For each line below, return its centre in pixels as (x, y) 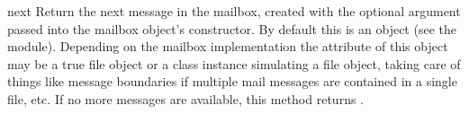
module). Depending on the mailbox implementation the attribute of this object (228, 46)
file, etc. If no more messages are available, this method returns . (185, 98)
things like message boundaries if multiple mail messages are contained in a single (232, 81)
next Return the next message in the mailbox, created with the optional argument (234, 11)
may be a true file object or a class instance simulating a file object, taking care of (234, 63)
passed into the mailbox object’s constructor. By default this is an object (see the (232, 28)
